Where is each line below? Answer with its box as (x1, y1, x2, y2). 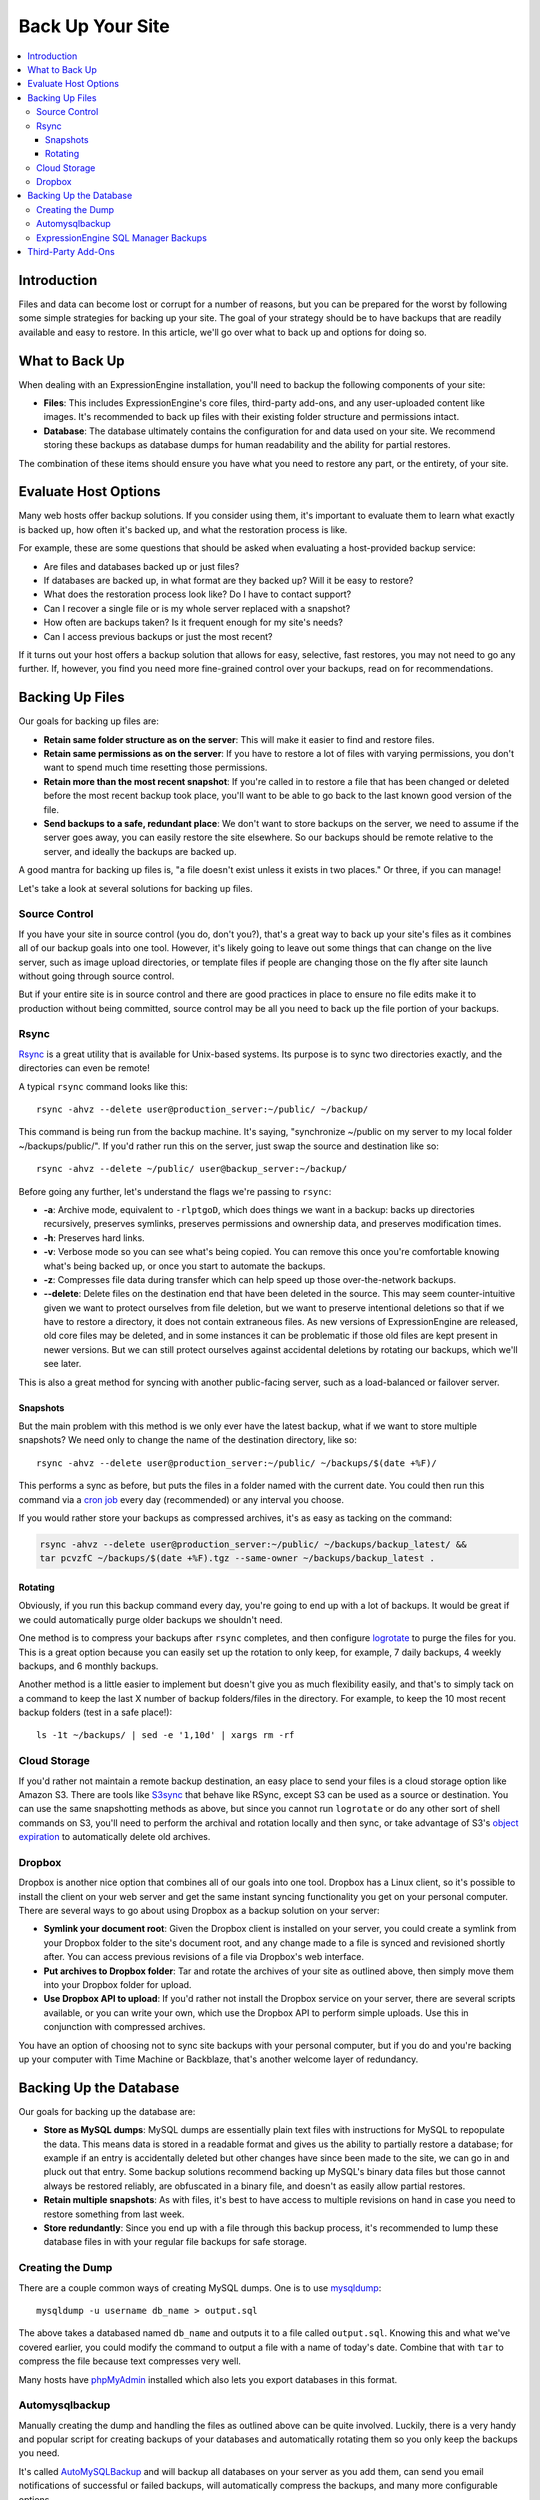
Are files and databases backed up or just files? (43, 560, 240, 572)
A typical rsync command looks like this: (18, 1080, 189, 1092)
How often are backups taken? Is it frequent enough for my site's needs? (43, 616, 344, 629)
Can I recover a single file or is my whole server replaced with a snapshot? (43, 602, 351, 614)
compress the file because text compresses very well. (18, 2355, 242, 2367)
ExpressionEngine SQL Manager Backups (36, 231, 207, 244)
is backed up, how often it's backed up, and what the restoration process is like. (18, 523, 348, 535)
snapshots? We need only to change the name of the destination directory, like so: (18, 1434, 357, 1446)
